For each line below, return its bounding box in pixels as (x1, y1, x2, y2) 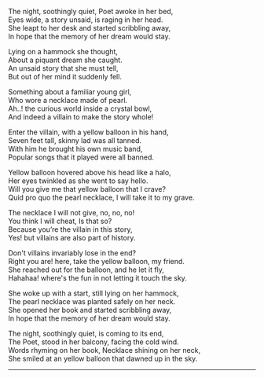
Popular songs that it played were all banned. (8, 152, 155, 162)
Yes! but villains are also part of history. (8, 233, 136, 242)
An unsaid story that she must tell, (8, 64, 119, 73)
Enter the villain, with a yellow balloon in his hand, (8, 127, 169, 137)
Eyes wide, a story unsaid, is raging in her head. (8, 15, 163, 24)
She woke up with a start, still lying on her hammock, (8, 288, 179, 298)
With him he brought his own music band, (8, 145, 143, 153)
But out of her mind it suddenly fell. (8, 72, 122, 81)
